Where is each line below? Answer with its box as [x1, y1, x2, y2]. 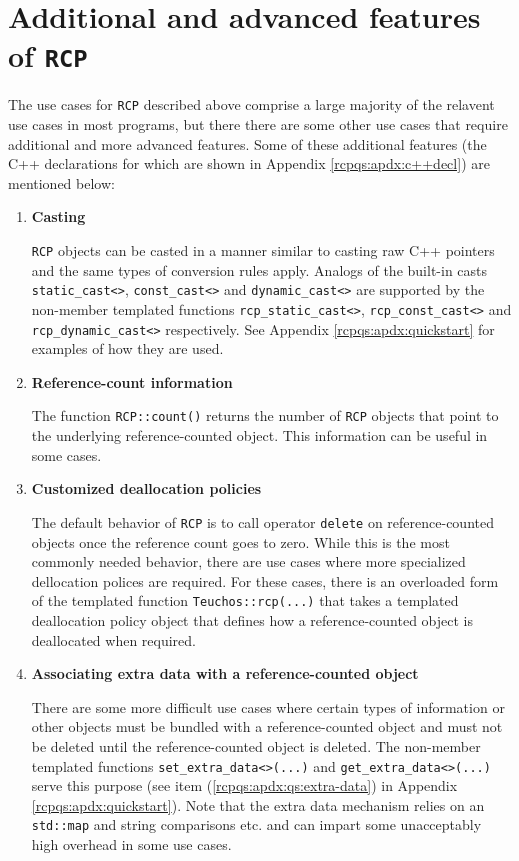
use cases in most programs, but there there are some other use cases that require [8, 114, 508, 135]
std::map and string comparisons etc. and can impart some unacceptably [31, 814, 482, 835]
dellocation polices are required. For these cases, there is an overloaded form [31, 570, 499, 591]
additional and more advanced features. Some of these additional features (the [8, 133, 487, 154]
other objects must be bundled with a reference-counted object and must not [31, 716, 503, 737]
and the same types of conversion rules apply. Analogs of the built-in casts [31, 259, 488, 280]
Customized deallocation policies [31, 478, 262, 499]
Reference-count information [31, 371, 233, 392]
